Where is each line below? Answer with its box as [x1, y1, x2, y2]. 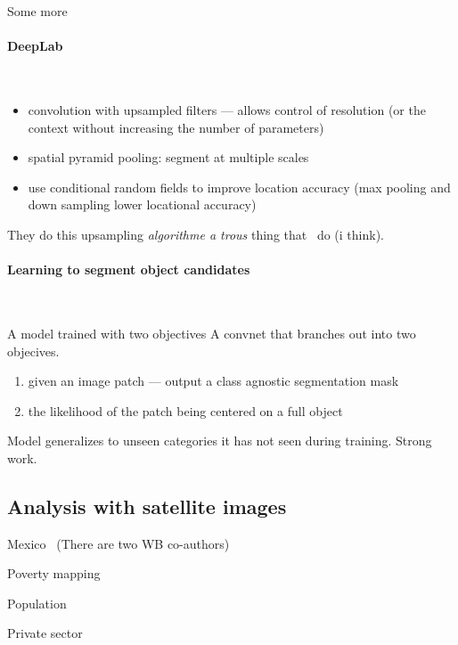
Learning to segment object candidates [7, 260, 250, 279]
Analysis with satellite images [7, 492, 287, 519]
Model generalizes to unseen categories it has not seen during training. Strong [7, 431, 432, 450]
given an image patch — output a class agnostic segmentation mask [28, 371, 399, 390]
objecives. [7, 341, 60, 360]
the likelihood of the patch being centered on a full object [28, 401, 343, 420]
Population [7, 593, 67, 612]
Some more [7, 2, 68, 20]
